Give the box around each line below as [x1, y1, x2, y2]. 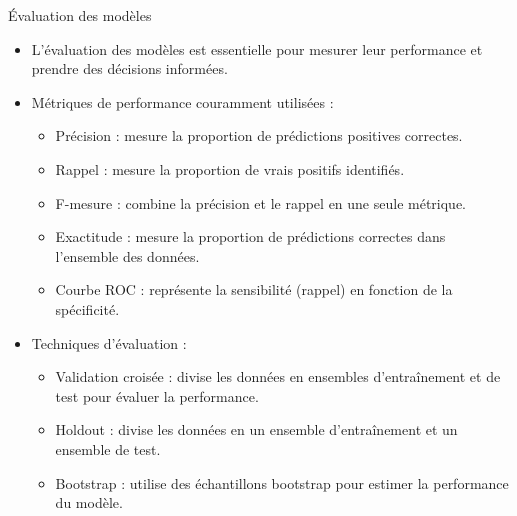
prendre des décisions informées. [31, 58, 228, 79]
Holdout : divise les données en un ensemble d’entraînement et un [55, 419, 458, 440]
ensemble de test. [55, 438, 161, 459]
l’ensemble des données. [55, 245, 200, 266]
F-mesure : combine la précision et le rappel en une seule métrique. [55, 192, 467, 213]
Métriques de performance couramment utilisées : [31, 91, 334, 112]
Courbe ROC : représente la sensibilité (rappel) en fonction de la [55, 279, 453, 300]
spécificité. [55, 298, 120, 319]
